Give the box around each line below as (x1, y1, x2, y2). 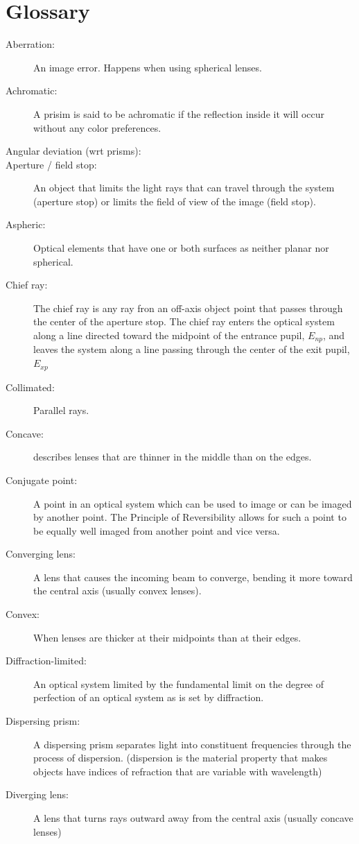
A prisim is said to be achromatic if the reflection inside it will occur (33, 106, 325, 121)
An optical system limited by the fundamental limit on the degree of (33, 676, 324, 691)
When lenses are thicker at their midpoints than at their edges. (33, 630, 301, 644)
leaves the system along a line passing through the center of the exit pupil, (33, 342, 350, 356)
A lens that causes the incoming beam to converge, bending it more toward (33, 569, 353, 584)
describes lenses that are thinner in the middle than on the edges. (33, 449, 312, 464)
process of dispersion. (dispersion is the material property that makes (33, 750, 328, 765)
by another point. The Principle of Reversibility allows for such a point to (33, 510, 347, 524)
